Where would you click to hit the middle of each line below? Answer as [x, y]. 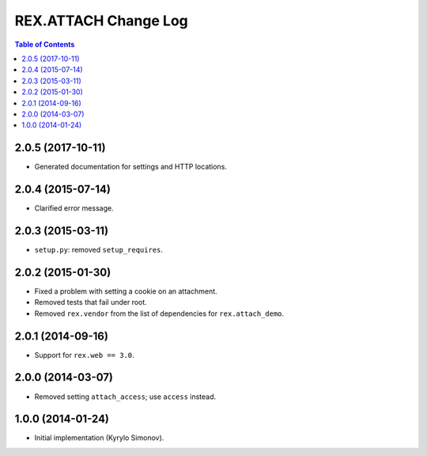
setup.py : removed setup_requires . [99, 250]
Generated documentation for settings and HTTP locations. [130, 167]
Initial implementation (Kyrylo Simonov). [99, 438]
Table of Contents [45, 44]
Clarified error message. [74, 208]
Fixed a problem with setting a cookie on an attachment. [126, 291]
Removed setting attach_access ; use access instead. [125, 397]
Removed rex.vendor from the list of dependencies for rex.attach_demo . [159, 313]
